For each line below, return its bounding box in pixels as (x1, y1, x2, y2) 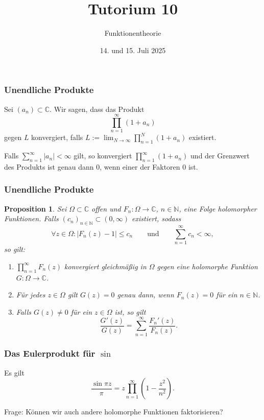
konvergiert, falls (31, 132, 83, 143)
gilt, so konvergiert (74, 150, 132, 161)
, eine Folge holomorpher (179, 203, 257, 214)
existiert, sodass (132, 213, 181, 224)
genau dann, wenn (117, 289, 174, 300)
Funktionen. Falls (4, 213, 59, 224)
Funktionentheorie (104, 28, 161, 38)
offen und (91, 203, 121, 214)
